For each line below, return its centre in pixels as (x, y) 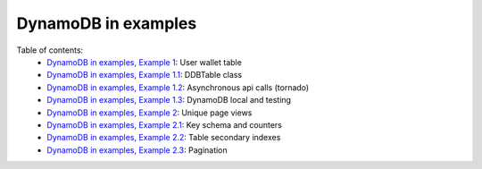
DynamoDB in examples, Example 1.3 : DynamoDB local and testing (169, 100)
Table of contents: (50, 50)
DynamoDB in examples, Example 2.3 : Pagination (137, 150)
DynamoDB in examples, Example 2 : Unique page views (150, 113)
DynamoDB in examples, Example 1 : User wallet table (145, 62)
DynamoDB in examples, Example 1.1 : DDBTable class (145, 75)
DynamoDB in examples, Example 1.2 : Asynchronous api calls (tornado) (178, 87)
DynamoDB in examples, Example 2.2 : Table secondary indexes (164, 138)
